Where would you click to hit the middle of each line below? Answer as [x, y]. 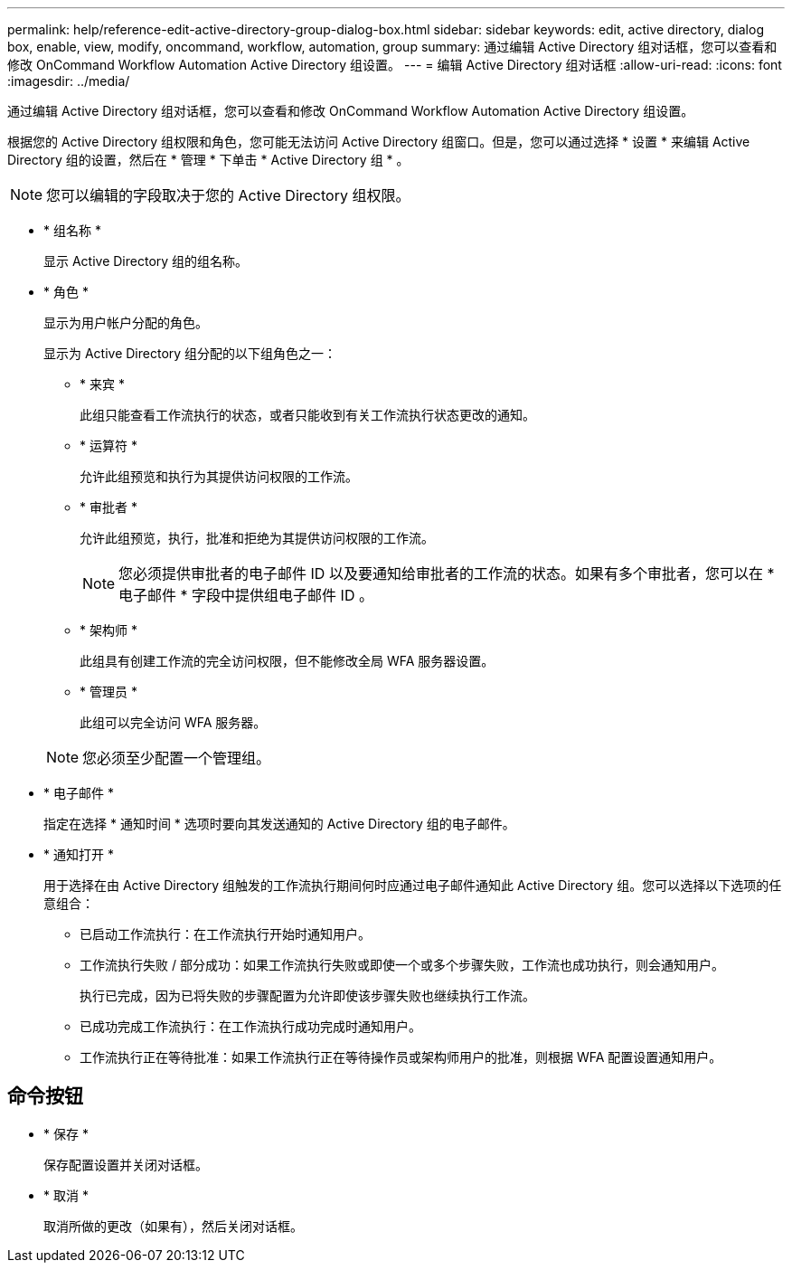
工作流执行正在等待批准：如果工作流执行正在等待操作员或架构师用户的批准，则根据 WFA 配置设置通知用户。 [401, 1057]
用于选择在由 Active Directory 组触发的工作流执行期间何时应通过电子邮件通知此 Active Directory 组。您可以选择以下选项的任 [413, 885]
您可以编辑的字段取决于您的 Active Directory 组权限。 [228, 195]
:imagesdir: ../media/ [69, 81]
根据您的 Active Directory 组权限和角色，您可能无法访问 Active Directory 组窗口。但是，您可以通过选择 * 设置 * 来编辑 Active [379, 142]
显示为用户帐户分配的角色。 [126, 322]
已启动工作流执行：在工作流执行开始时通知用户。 [225, 934]
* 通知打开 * [79, 854]
